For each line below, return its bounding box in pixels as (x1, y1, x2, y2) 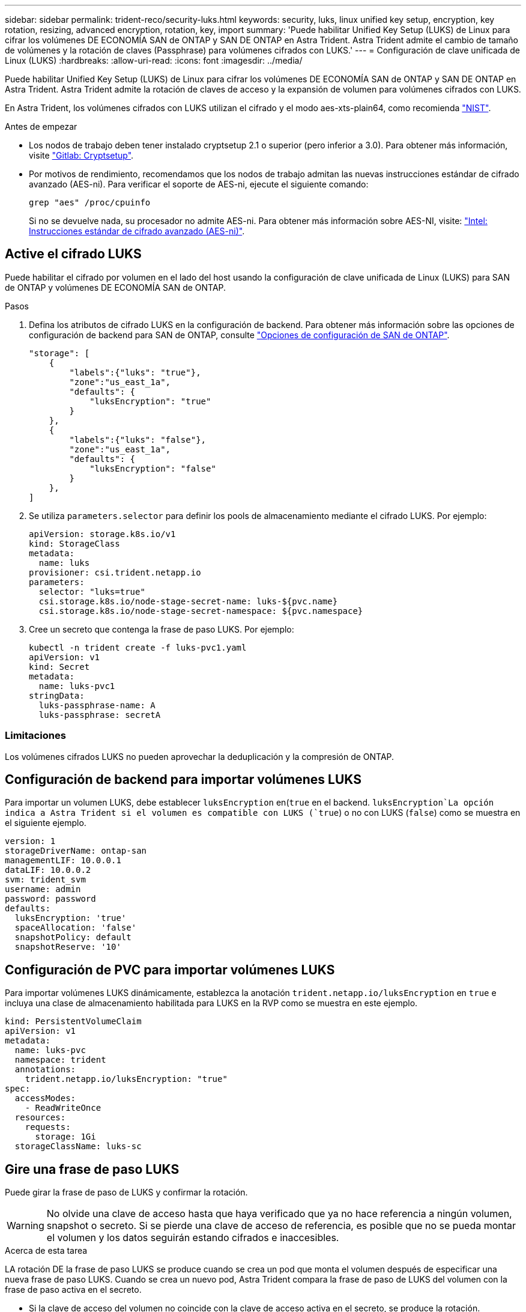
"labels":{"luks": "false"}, (69, 434, 207, 445)
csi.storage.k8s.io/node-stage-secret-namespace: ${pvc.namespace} (38, 606, 363, 616)
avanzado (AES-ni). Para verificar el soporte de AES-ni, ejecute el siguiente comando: (29, 179, 369, 189)
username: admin (5, 884, 81, 894)
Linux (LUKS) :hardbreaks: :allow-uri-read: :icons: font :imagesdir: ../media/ (5, 55, 303, 65)
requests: (25, 1122, 71, 1132)
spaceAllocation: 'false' (14, 923, 137, 933)
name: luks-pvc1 (38, 681, 115, 691)
